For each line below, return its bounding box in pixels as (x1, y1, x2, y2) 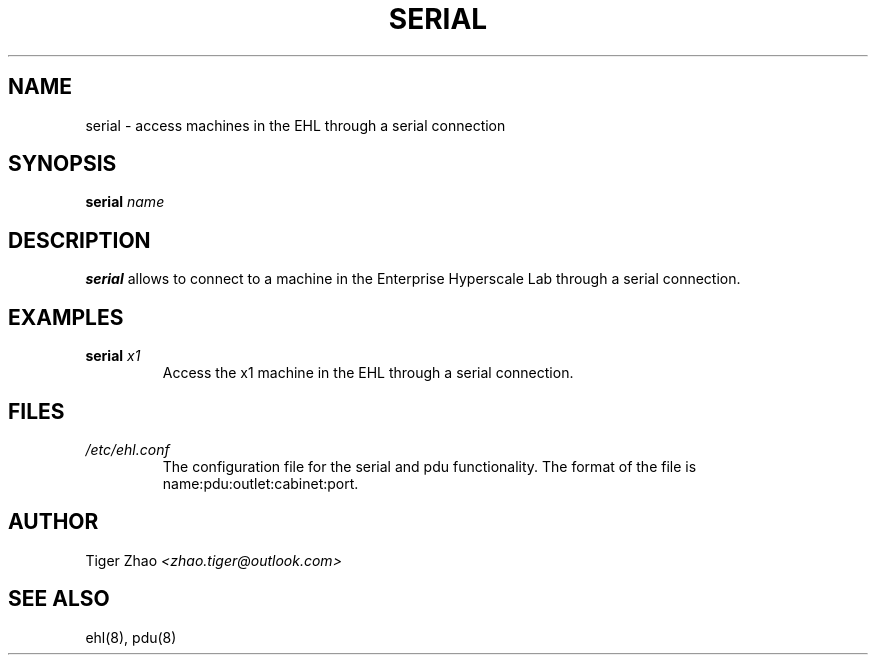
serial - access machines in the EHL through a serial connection (85, 116, 506, 134)
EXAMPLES (8, 304, 124, 330)
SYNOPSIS (8, 151, 117, 177)
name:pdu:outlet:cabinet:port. (162, 474, 359, 492)
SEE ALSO (8, 586, 110, 612)
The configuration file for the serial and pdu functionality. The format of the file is (162, 457, 697, 475)
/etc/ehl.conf (85, 440, 170, 458)
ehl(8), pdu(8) (85, 628, 177, 646)
